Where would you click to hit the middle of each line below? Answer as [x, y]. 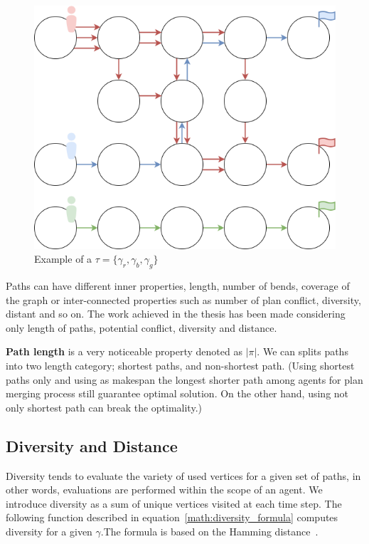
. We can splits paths [303, 351]
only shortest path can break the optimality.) [104, 407]
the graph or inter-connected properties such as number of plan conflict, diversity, [183, 299]
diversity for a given [49, 532]
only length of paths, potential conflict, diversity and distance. [141, 327]
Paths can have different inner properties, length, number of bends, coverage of [178, 286]
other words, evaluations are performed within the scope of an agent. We [164, 490]
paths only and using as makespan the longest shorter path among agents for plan [184, 379]
